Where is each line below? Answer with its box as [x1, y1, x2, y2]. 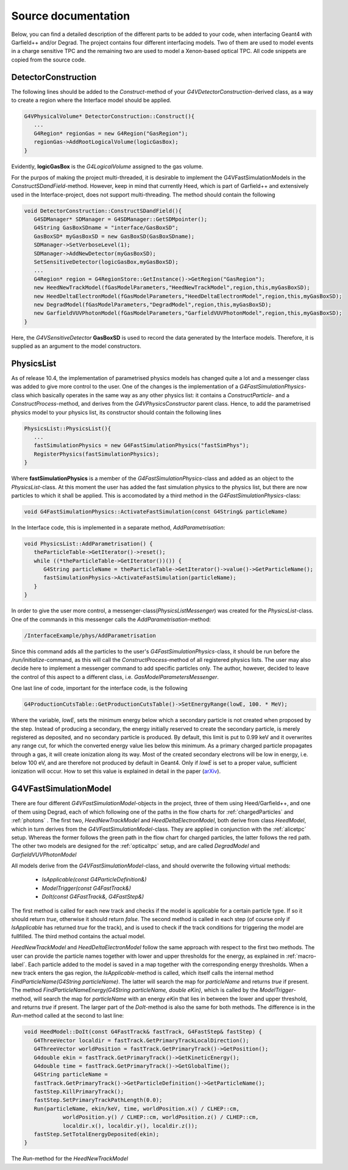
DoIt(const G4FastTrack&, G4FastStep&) [41, 893, 144, 900]
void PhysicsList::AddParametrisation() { [24, 540, 153, 547]
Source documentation [11, 9, 130, 23]
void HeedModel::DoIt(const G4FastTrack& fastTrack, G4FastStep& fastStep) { [24, 1028, 262, 1035]
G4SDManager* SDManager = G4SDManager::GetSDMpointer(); [34, 216, 208, 223]
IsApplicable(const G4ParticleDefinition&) [41, 876, 147, 883]
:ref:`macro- [285, 952, 316, 960]
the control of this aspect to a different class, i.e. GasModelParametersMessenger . [11, 673, 219, 680]
